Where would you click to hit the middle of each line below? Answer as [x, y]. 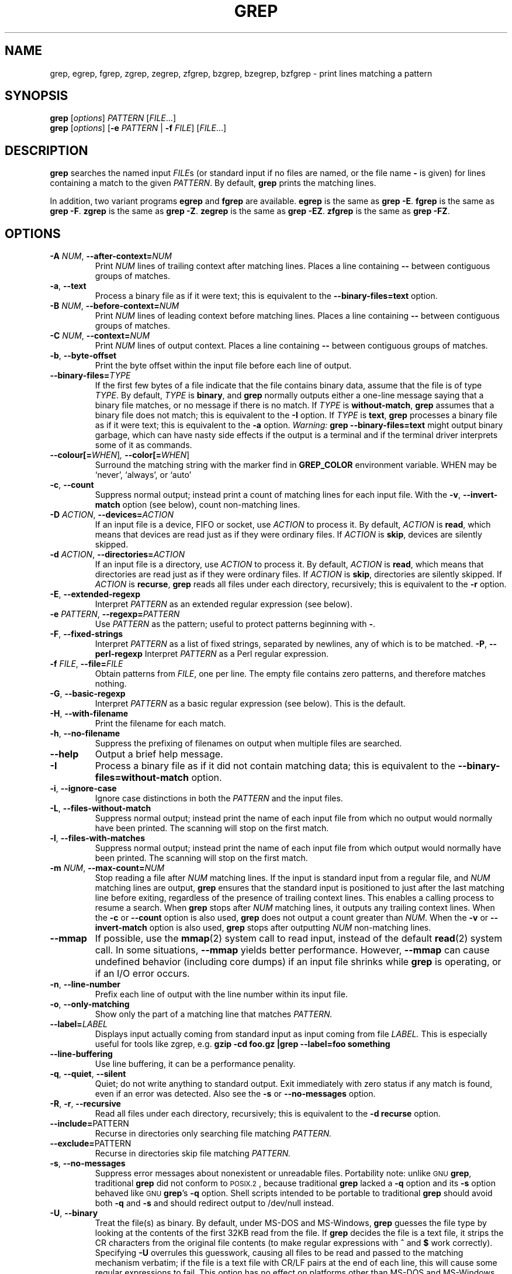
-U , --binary [74, 1213]
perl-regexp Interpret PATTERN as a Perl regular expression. [212, 654]
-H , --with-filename [89, 714]
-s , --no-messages [88, 1163]
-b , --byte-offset [83, 356]
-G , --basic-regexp [88, 694]
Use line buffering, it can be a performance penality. [195, 1064]
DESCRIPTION [46, 150]
